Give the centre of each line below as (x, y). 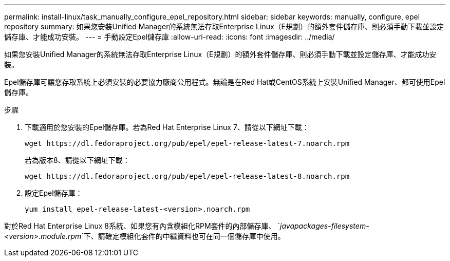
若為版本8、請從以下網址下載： (77, 160)
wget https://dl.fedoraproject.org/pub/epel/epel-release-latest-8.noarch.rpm (187, 176)
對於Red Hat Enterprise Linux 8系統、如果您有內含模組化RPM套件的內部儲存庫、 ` (142, 226)
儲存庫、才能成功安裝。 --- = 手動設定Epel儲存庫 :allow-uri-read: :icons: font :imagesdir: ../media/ (170, 37)
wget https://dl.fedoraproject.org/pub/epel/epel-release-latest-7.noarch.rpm (187, 143)
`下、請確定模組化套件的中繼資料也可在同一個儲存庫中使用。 (183, 236)
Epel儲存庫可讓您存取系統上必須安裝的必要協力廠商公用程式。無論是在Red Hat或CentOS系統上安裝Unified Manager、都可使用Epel (225, 82)
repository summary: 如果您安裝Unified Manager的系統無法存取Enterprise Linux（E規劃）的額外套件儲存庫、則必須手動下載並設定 (224, 26)
